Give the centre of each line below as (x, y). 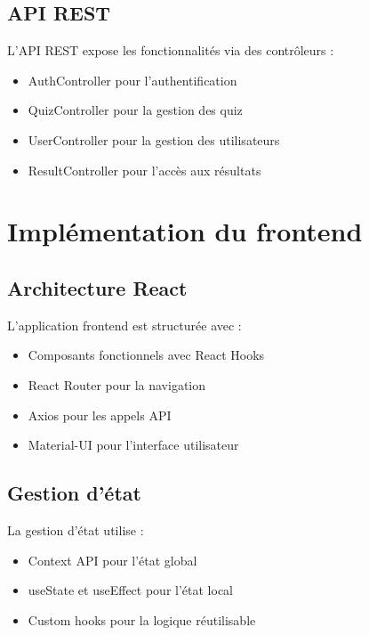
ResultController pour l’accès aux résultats (144, 170)
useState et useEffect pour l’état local (130, 590)
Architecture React (97, 287)
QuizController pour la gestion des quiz (135, 110)
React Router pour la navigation (117, 384)
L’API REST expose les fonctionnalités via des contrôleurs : (171, 50)
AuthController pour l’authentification (132, 80)
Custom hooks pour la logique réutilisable (142, 619)
